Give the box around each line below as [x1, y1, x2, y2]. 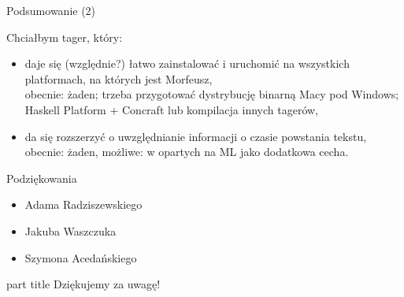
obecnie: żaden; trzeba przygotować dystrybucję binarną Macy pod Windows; [24, 86, 399, 102]
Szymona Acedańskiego [24, 249, 137, 265]
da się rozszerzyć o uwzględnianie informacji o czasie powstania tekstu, [24, 128, 367, 144]
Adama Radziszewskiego [24, 196, 143, 213]
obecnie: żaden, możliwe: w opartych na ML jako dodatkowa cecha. [24, 143, 349, 160]
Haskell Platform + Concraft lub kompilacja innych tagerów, [24, 101, 318, 117]
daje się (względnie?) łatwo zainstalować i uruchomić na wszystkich [24, 55, 350, 72]
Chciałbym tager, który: [6, 28, 123, 45]
